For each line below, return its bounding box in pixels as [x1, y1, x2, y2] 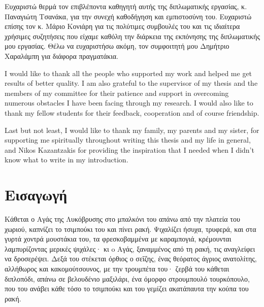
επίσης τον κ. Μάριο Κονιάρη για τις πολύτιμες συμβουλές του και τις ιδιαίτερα [5, 21, 240, 31]
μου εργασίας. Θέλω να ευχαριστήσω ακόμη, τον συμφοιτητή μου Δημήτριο [5, 41, 229, 51]
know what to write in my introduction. [5, 154, 128, 165]
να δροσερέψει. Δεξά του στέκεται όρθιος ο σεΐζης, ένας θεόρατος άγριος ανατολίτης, [5, 253, 257, 264]
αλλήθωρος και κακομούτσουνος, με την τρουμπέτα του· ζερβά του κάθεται [5, 263, 229, 274]
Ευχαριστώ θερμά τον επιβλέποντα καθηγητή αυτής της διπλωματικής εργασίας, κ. [5, 1, 247, 11]
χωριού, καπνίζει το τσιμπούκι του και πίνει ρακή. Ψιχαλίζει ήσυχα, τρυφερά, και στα [5, 223, 256, 234]
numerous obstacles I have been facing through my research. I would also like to [5, 97, 253, 108]
